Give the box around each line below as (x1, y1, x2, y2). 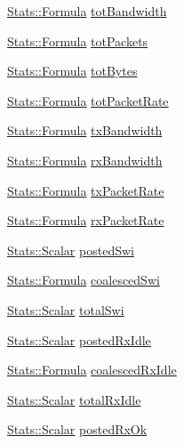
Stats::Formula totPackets (7, 31, 148, 50)
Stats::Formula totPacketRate (7, 91, 169, 109)
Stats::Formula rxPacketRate (7, 211, 164, 230)
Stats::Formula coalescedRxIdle (7, 360, 177, 379)
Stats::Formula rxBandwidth (7, 150, 163, 169)
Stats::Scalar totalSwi (7, 300, 124, 319)
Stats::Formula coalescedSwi (7, 270, 160, 289)
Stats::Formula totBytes (7, 61, 138, 80)
